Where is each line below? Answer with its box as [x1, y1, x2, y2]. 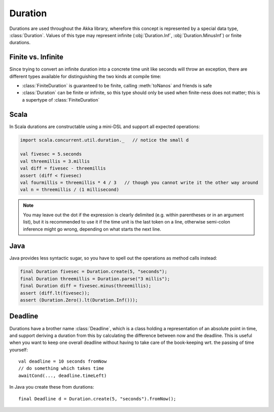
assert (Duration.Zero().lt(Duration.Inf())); [20, 297, 138, 303]
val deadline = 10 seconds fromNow [18, 359, 107, 364]
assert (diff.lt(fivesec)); [20, 290, 90, 296]
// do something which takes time [18, 366, 104, 371]
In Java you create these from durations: [9, 384, 94, 390]
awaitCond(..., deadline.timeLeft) [18, 372, 107, 378]
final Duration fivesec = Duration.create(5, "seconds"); [20, 269, 167, 274]
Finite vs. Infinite [9, 53, 63, 61]
